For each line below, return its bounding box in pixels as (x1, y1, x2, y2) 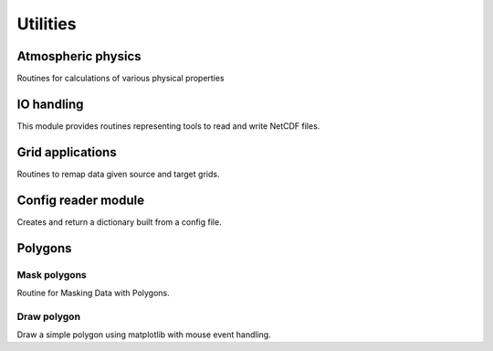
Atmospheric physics (16, 48, 142, 64)
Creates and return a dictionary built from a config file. (16, 216, 223, 228)
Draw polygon (16, 310, 81, 323)
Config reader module (16, 192, 145, 207)
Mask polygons (16, 268, 87, 281)
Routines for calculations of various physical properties (16, 73, 225, 84)
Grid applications (16, 144, 118, 160)
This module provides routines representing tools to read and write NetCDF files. (16, 120, 320, 132)
